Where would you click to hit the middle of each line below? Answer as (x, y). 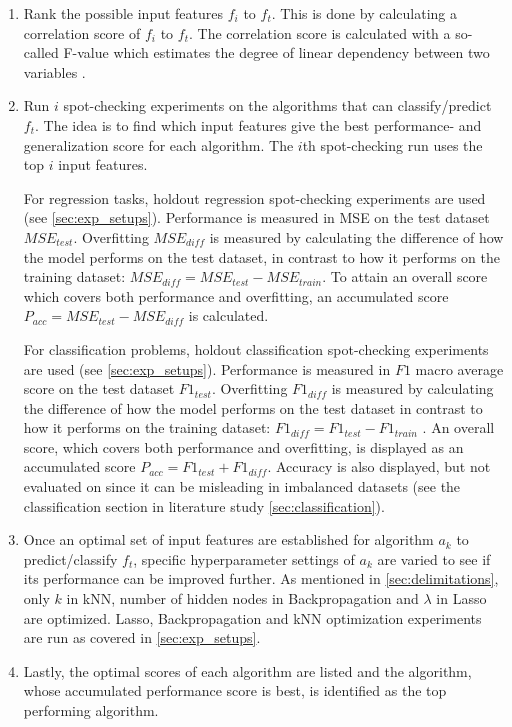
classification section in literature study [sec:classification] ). (204, 505)
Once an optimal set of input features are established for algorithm (228, 539)
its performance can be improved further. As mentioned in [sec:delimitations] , (261, 578)
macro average (459, 368)
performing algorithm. (91, 710)
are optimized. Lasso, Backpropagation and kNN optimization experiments (252, 617)
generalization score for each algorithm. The (158, 144)
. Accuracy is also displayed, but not (379, 466)
